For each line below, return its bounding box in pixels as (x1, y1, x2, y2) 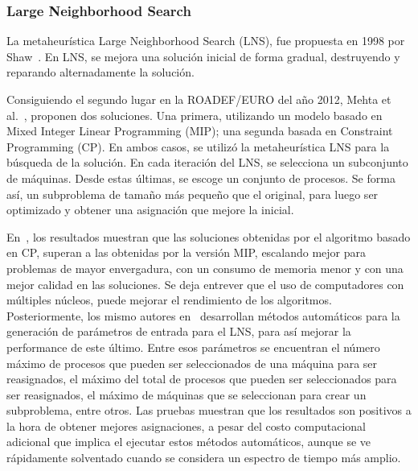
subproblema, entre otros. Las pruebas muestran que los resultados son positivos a (6, 402, 412, 419)
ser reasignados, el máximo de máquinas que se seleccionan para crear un (6, 386, 367, 403)
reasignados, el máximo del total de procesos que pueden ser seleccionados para (6, 370, 397, 387)
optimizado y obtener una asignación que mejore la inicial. (6, 201, 294, 218)
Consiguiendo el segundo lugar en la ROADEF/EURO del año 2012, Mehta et (6, 91, 391, 107)
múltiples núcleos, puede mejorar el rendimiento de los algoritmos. (6, 291, 332, 308)
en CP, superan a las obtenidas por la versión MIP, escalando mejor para (6, 244, 367, 261)
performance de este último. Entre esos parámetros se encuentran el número (6, 338, 380, 355)
